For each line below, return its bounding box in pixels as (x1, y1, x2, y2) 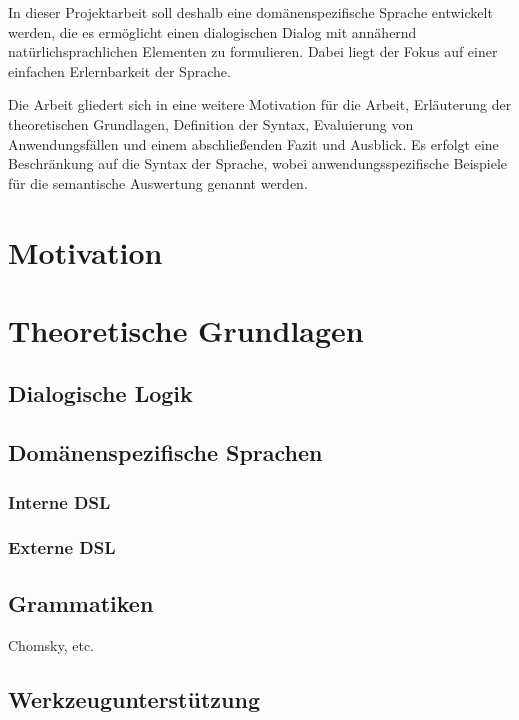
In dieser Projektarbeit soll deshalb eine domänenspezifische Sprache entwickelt (8, 2, 493, 22)
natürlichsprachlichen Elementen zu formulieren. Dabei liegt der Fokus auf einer (8, 41, 498, 62)
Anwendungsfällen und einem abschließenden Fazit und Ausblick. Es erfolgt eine (8, 133, 499, 154)
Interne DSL (8, 489, 111, 514)
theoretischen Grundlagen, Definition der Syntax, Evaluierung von (8, 113, 414, 134)
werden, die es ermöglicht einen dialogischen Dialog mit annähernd (8, 21, 417, 42)
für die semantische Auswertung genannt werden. (8, 172, 308, 193)
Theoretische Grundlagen (8, 309, 364, 350)
